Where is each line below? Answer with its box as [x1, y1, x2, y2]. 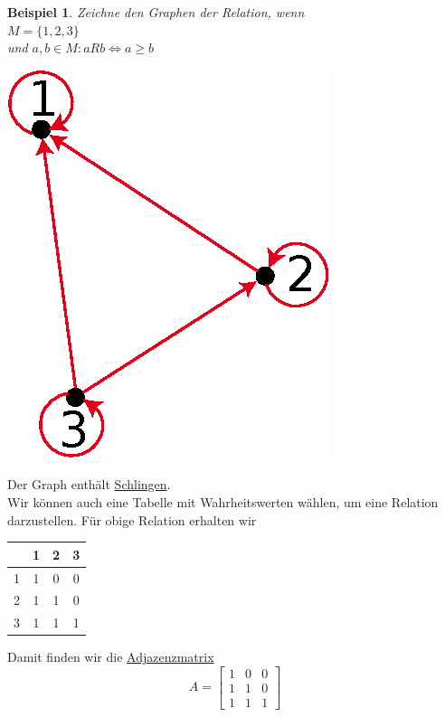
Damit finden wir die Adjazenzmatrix [7, 647, 214, 666]
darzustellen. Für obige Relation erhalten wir [7, 510, 257, 529]
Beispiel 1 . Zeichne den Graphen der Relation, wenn [7, 3, 305, 21]
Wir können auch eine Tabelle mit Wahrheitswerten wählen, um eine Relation [7, 492, 439, 511]
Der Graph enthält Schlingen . [7, 475, 171, 494]
